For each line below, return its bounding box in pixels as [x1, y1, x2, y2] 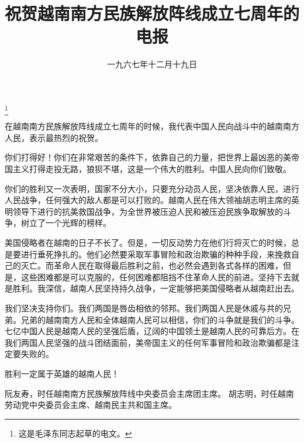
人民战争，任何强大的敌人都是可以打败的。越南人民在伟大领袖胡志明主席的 [5, 194, 291, 206]
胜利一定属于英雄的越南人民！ [5, 367, 119, 379]
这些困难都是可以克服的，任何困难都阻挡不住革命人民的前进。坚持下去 [20, 270, 291, 283]
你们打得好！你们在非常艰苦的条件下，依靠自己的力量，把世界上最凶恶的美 [5, 151, 291, 163]
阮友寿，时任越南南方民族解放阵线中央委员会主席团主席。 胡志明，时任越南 [5, 387, 294, 399]
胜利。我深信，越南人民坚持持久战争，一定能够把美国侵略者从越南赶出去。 [12, 282, 299, 294]
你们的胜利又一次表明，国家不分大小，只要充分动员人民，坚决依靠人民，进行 [5, 182, 299, 194]
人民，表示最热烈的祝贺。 [5, 131, 103, 143]
